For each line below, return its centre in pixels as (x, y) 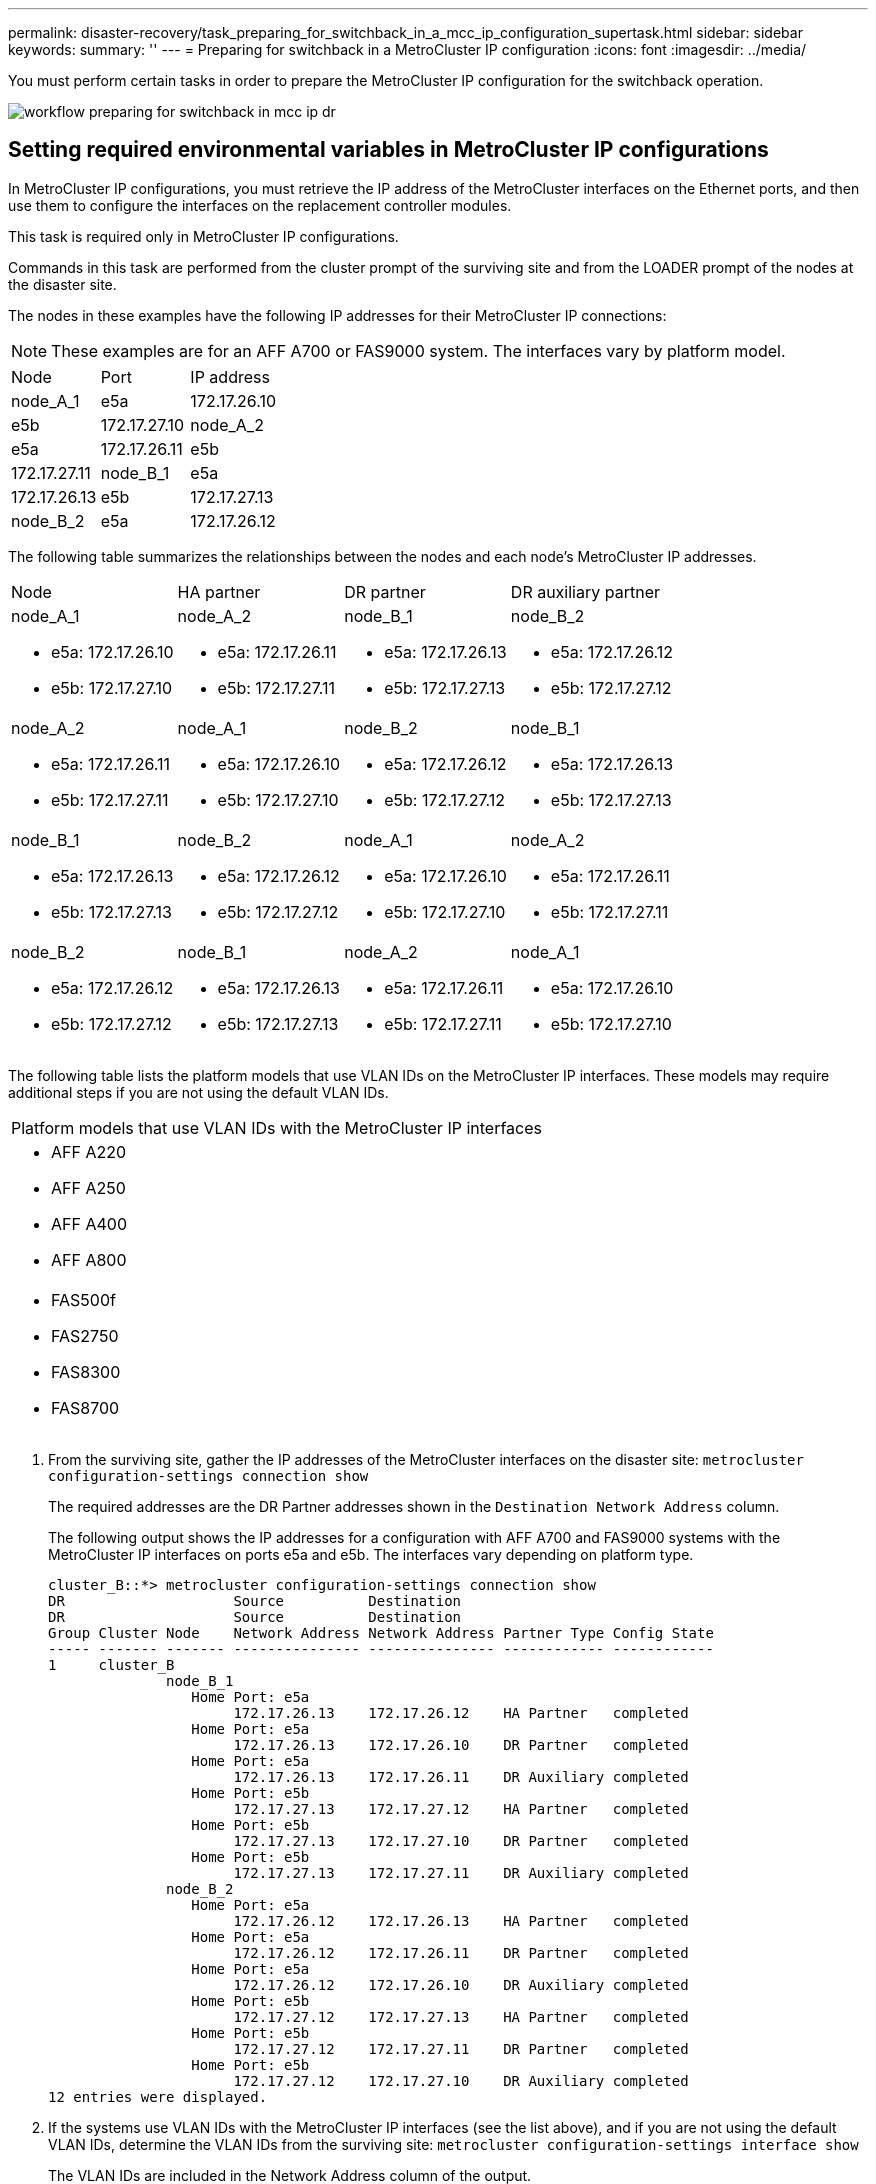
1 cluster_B (111, 1664)
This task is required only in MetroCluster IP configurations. (203, 236)
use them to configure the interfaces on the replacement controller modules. (260, 205)
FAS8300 (86, 1371)
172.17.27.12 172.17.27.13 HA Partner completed (461, 2016)
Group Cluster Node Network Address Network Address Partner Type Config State (381, 1632)
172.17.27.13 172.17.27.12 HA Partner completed (461, 1808)
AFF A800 (89, 1259)
